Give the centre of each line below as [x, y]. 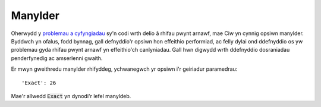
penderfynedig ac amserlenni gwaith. [57, 58]
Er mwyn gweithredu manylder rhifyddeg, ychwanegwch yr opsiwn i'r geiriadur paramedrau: [124, 69]
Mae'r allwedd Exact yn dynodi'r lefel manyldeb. [71, 96]
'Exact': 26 [39, 83]
